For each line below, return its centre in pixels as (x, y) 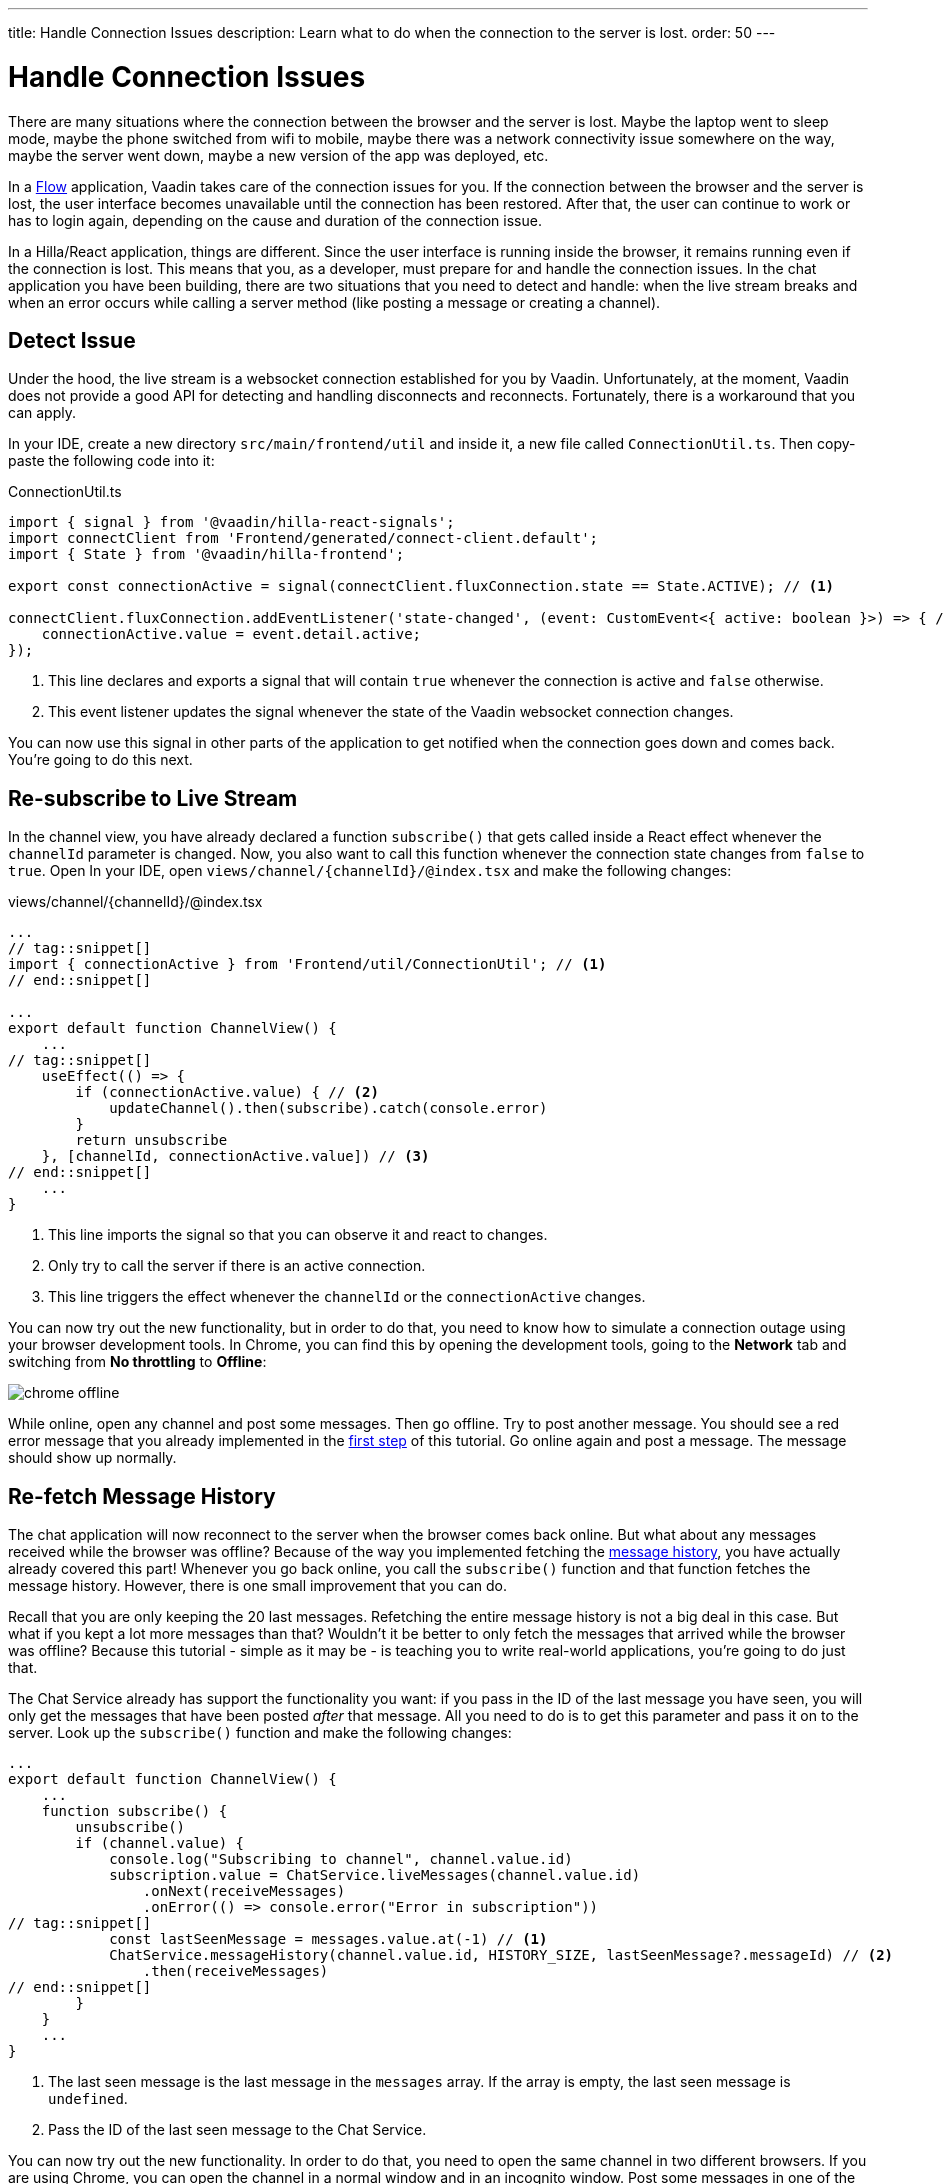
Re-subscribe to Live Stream (153, 798)
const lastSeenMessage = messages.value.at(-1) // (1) (328, 1939)
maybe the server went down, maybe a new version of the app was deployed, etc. (278, 155)
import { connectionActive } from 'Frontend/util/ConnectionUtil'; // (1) (307, 964)
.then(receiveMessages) (235, 1971)
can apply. (42, 413)
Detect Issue (72, 340)
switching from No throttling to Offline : (137, 1362)
